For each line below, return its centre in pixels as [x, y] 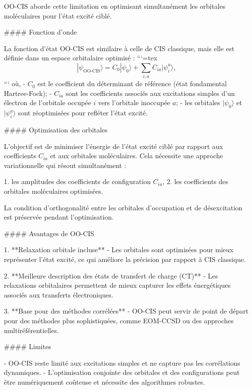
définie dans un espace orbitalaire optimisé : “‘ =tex [81, 58]
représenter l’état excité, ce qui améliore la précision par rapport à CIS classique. [125, 259]
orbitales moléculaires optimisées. [54, 191]
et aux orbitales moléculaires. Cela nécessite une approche [136, 156]
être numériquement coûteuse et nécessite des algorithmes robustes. [105, 381]
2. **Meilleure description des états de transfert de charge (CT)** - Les [111, 275]
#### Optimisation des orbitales [56, 130]
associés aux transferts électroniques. [59, 294]
